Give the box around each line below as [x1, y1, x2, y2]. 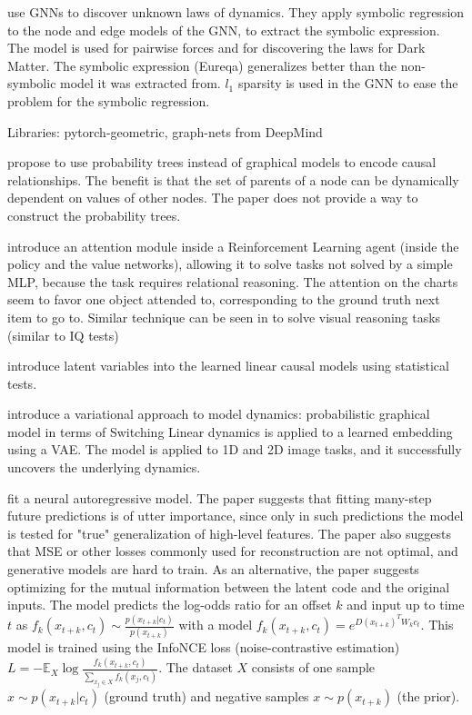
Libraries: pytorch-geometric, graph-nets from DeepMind [7, 122, 323, 141]
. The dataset [158, 658, 233, 677]
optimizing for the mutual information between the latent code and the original [7, 577, 450, 596]
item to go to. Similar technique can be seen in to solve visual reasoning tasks [7, 307, 441, 326]
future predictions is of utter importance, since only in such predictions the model [7, 506, 464, 525]
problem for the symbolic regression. [7, 91, 210, 110]
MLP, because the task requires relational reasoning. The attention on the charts [7, 272, 458, 291]
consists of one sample [251, 658, 376, 677]
